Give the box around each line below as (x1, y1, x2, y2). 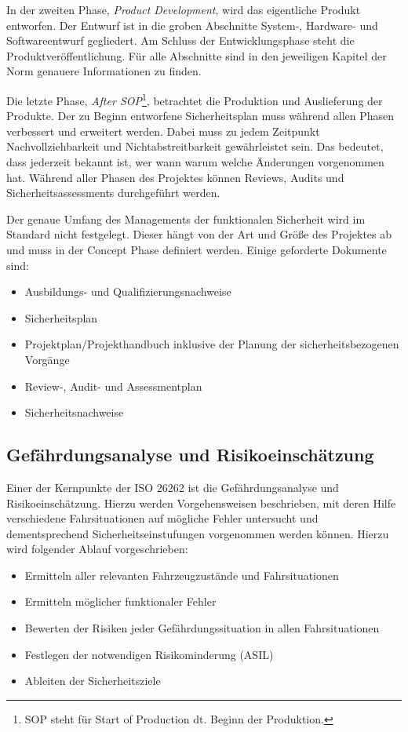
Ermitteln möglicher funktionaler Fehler (24, 593, 217, 610)
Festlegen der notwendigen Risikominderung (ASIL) (24, 646, 274, 662)
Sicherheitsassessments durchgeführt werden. (6, 184, 220, 201)
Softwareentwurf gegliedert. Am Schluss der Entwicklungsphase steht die (6, 32, 355, 49)
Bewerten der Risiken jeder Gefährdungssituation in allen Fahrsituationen (24, 620, 380, 636)
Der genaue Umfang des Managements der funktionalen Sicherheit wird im (6, 210, 366, 227)
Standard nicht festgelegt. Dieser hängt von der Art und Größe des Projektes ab (6, 226, 392, 242)
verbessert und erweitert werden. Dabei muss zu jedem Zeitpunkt (6, 122, 320, 139)
